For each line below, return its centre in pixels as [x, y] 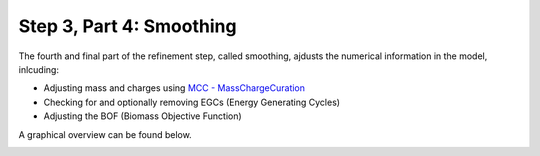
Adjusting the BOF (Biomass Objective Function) [142, 116]
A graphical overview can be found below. [105, 134]
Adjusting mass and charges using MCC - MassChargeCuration [174, 88]
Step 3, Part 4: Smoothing [127, 26]
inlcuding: [39, 69]
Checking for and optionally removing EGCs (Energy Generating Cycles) [191, 102]
